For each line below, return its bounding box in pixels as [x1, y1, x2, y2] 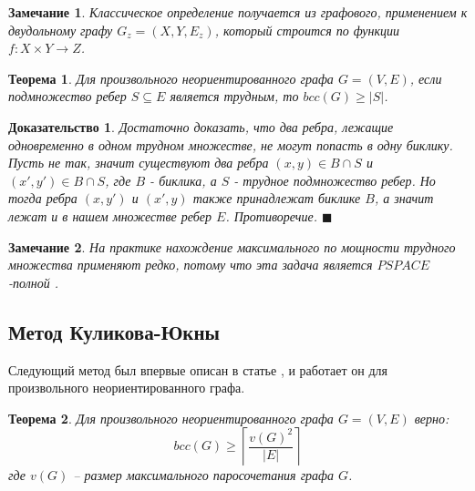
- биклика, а [150, 170, 217, 189]
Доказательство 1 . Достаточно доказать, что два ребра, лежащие [8, 117, 394, 136]
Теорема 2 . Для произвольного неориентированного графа [8, 408, 334, 427]
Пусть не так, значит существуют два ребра [8, 153, 269, 172]
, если [409, 68, 442, 87]
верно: [414, 408, 449, 427]
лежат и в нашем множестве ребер [8, 206, 212, 225]
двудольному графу [8, 20, 113, 39]
